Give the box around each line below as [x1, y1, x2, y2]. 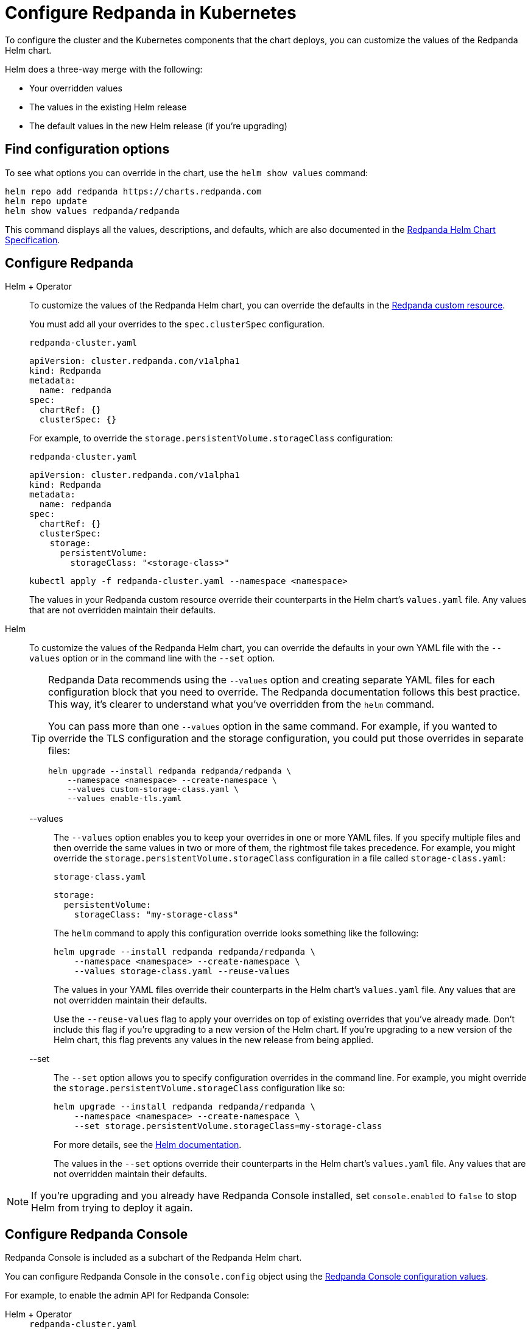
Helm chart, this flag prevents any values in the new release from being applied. [54, 1035, 374, 1046]
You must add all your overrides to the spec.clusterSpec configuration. [29, 319, 325, 330]
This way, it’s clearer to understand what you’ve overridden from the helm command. [48, 698, 435, 711]
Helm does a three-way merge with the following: [5, 63, 203, 74]
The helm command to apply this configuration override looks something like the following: [54, 928, 419, 939]
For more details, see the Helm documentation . [54, 1139, 242, 1150]
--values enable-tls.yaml [67, 794, 182, 803]
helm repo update [5, 196, 87, 206]
